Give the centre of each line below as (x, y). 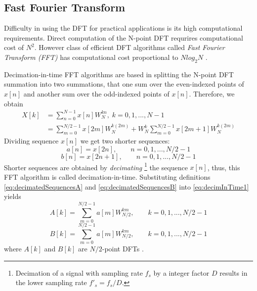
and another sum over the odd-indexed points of (96, 93)
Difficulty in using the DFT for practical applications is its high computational (123, 28)
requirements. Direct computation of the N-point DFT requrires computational (124, 37)
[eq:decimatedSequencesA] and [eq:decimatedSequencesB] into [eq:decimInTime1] (127, 186)
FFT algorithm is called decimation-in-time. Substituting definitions (107, 176)
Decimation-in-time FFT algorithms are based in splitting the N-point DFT (119, 74)
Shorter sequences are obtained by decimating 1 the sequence (96, 166)
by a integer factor (181, 272)
